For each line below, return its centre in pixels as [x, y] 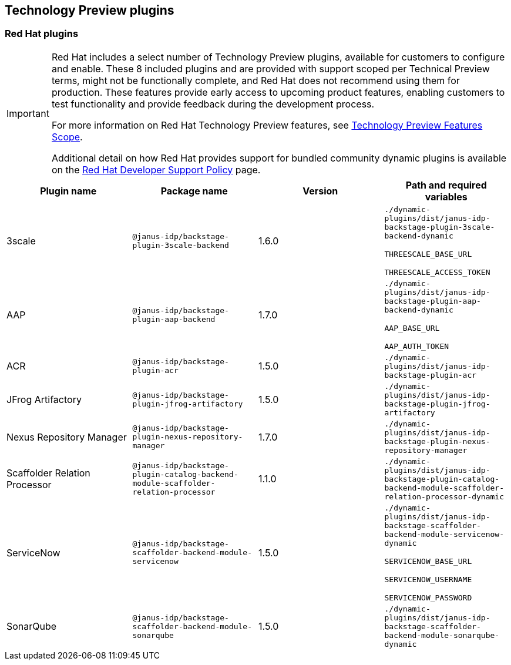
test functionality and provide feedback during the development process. [213, 104]
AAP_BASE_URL [412, 328]
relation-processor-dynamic [444, 496]
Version [320, 191]
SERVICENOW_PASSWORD [428, 597]
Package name [194, 191]
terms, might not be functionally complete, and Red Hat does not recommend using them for [255, 80]
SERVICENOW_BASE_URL [428, 561]
